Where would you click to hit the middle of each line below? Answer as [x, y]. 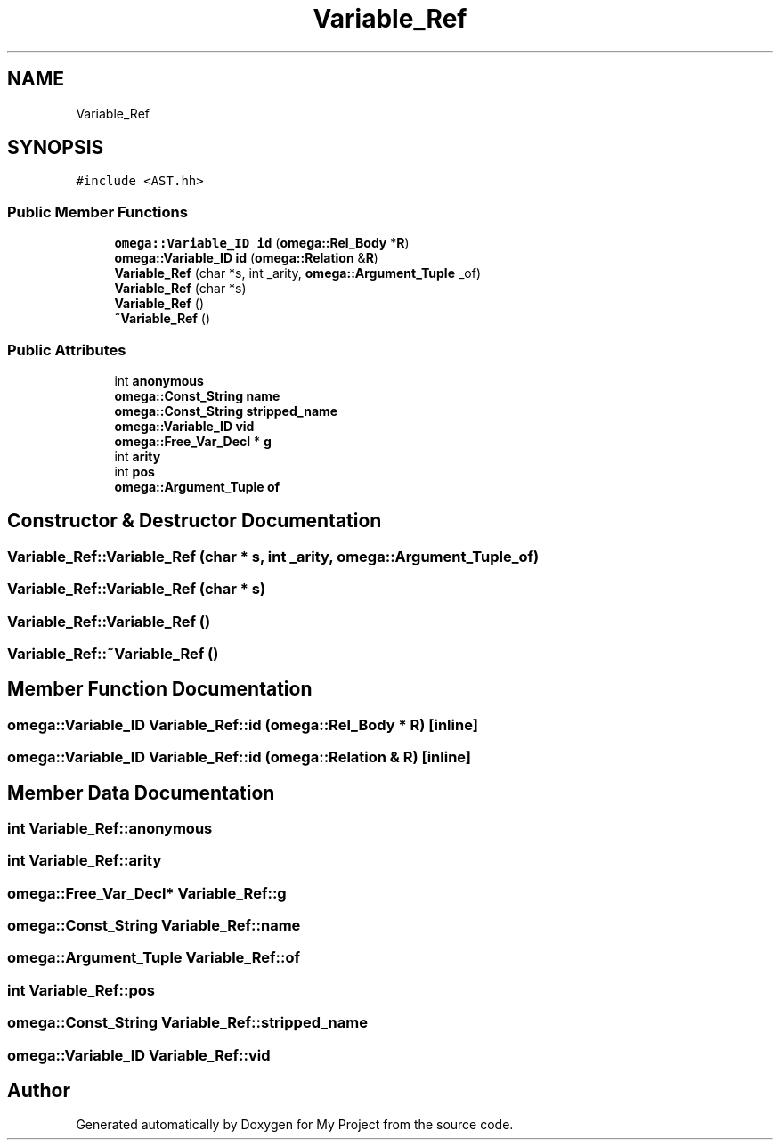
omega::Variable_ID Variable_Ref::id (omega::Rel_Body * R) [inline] [243, 724]
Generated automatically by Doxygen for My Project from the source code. [295, 1125]
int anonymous [159, 380]
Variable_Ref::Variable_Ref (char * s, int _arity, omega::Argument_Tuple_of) [273, 556]
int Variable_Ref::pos [81, 990]
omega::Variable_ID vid [184, 426]
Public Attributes [67, 350]
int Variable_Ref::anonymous [110, 828]
